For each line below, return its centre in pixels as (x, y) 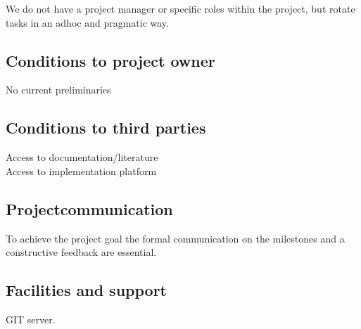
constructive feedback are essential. (81, 252)
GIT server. (31, 319)
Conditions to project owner (110, 60)
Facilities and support (86, 290)
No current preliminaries (58, 90)
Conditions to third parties (106, 128)
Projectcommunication (89, 208)
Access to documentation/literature (82, 157)
